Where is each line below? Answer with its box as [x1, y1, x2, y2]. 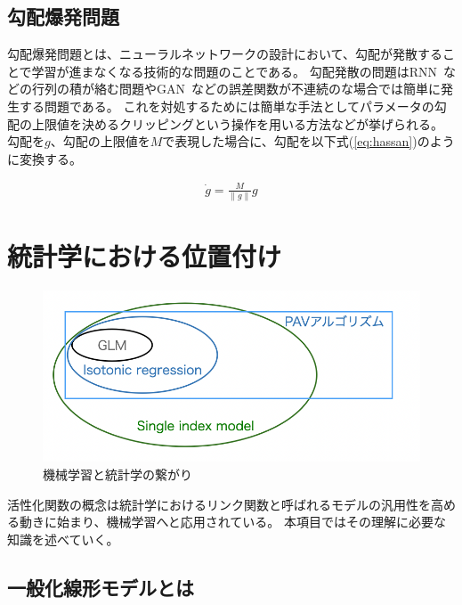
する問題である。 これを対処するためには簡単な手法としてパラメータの [19, 96, 434, 115]
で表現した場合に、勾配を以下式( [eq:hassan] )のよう [162, 132, 455, 151]
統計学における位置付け [7, 238, 282, 274]
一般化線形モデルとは [7, 573, 194, 601]
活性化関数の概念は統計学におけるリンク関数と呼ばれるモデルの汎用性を [7, 495, 431, 513]
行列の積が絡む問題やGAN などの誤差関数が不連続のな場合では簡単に [31, 79, 441, 98]
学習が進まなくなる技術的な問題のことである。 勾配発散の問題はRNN [31, 61, 437, 80]
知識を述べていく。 [7, 529, 119, 548]
